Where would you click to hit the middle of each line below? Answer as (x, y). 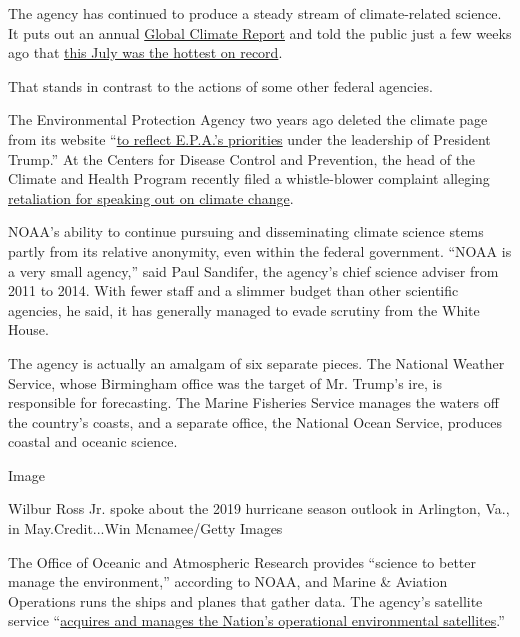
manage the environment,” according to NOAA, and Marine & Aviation (228, 581)
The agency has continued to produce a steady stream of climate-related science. (255, 13)
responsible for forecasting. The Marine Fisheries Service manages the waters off (253, 402)
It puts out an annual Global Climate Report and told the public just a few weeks (260, 32)
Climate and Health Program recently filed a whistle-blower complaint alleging (249, 178)
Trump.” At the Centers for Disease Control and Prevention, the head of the (242, 158)
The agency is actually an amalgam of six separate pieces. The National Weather (256, 362)
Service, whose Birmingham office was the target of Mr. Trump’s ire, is (225, 382)
